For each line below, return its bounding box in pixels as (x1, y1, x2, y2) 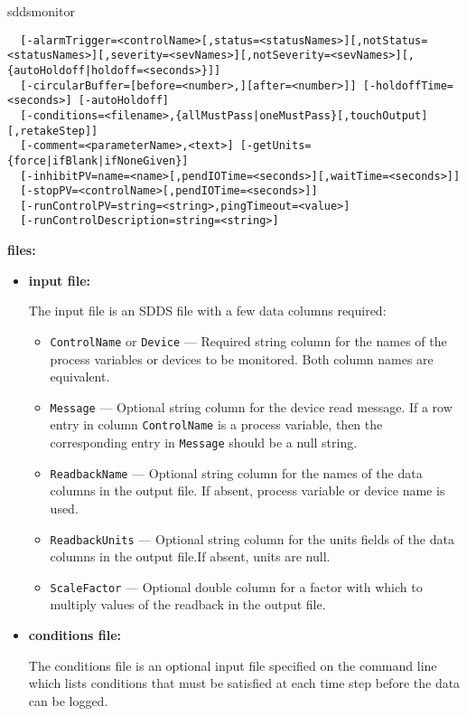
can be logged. (28, 691, 108, 710)
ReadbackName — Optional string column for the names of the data (50, 463, 423, 482)
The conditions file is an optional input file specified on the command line (28, 655, 437, 674)
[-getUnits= (239, 139, 312, 153)
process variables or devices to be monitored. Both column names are (50, 349, 434, 368)
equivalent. (50, 367, 110, 386)
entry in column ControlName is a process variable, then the (50, 415, 383, 434)
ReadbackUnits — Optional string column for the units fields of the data (50, 529, 454, 548)
